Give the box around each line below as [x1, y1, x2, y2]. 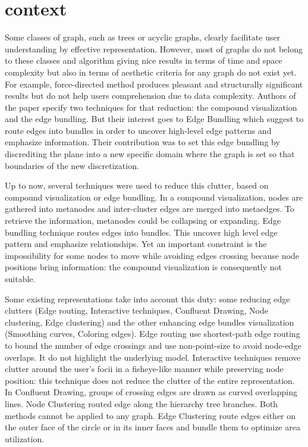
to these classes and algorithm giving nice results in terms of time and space [5, 54, 282, 67]
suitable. [5, 273, 36, 285]
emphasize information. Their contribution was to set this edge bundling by [5, 136, 280, 148]
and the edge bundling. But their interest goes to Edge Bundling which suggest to [5, 112, 304, 125]
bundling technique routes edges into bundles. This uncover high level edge [5, 226, 278, 238]
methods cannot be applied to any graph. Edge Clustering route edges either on [5, 409, 296, 421]
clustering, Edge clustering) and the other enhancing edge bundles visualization [5, 315, 294, 328]
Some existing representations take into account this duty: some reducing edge [5, 292, 290, 305]
